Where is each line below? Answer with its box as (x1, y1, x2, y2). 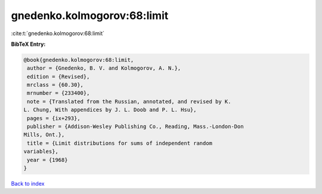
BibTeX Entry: (11, 40, 46, 48)
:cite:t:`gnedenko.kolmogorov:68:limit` (11, 30, 104, 37)
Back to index (11, 180, 45, 187)
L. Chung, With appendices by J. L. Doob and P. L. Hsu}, (23, 107, 197, 113)
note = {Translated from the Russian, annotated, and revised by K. (27, 98, 231, 105)
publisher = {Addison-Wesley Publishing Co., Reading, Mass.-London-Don (27, 123, 244, 130)
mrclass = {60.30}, (27, 82, 83, 89)
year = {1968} (27, 157, 68, 163)
